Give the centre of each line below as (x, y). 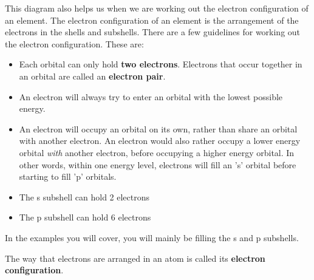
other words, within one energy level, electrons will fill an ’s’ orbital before (158, 164)
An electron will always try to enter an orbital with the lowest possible (151, 96)
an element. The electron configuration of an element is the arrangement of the (152, 20)
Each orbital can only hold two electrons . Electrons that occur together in (161, 64)
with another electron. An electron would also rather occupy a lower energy (160, 141)
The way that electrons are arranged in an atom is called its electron (135, 258)
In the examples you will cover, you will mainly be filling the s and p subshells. (152, 237)
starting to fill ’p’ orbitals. (68, 176)
